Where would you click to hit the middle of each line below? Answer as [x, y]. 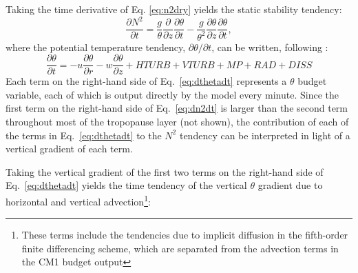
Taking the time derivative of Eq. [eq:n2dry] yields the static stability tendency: [174, 9]
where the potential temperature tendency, [96, 47]
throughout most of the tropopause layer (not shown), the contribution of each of [177, 121]
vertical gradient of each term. [69, 149]
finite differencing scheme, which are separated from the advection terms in [180, 248]
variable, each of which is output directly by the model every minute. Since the [172, 94]
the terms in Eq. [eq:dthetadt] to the [84, 135]
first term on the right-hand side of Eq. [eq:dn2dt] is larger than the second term [177, 108]
